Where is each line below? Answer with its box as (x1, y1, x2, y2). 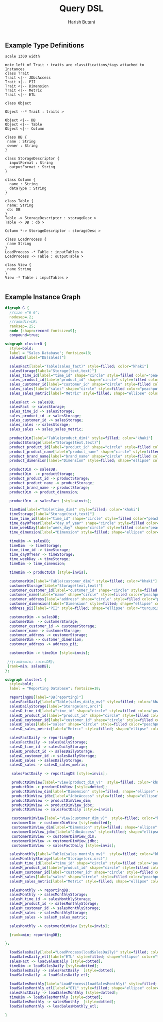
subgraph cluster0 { (5, 341, 47, 347)
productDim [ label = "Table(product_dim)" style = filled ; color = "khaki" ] (9, 436, 153, 441)
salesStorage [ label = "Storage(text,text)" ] (9, 368, 97, 373)
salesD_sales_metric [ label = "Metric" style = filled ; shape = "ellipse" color (9, 726, 162, 732)
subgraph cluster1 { (5, 677, 47, 682)
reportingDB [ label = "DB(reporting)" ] (9, 695, 83, 700)
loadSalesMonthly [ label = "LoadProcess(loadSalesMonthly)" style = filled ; (9, 981, 158, 986)
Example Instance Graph (5, 293, 81, 301)
